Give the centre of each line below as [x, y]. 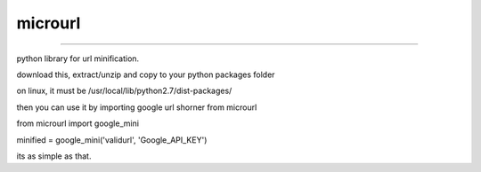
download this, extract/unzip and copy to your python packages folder [146, 74]
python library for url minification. [78, 59]
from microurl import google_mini [78, 123]
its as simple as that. [54, 156]
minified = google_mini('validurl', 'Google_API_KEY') [112, 140]
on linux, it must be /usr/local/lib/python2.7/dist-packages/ [124, 91]
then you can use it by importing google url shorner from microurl [137, 107]
